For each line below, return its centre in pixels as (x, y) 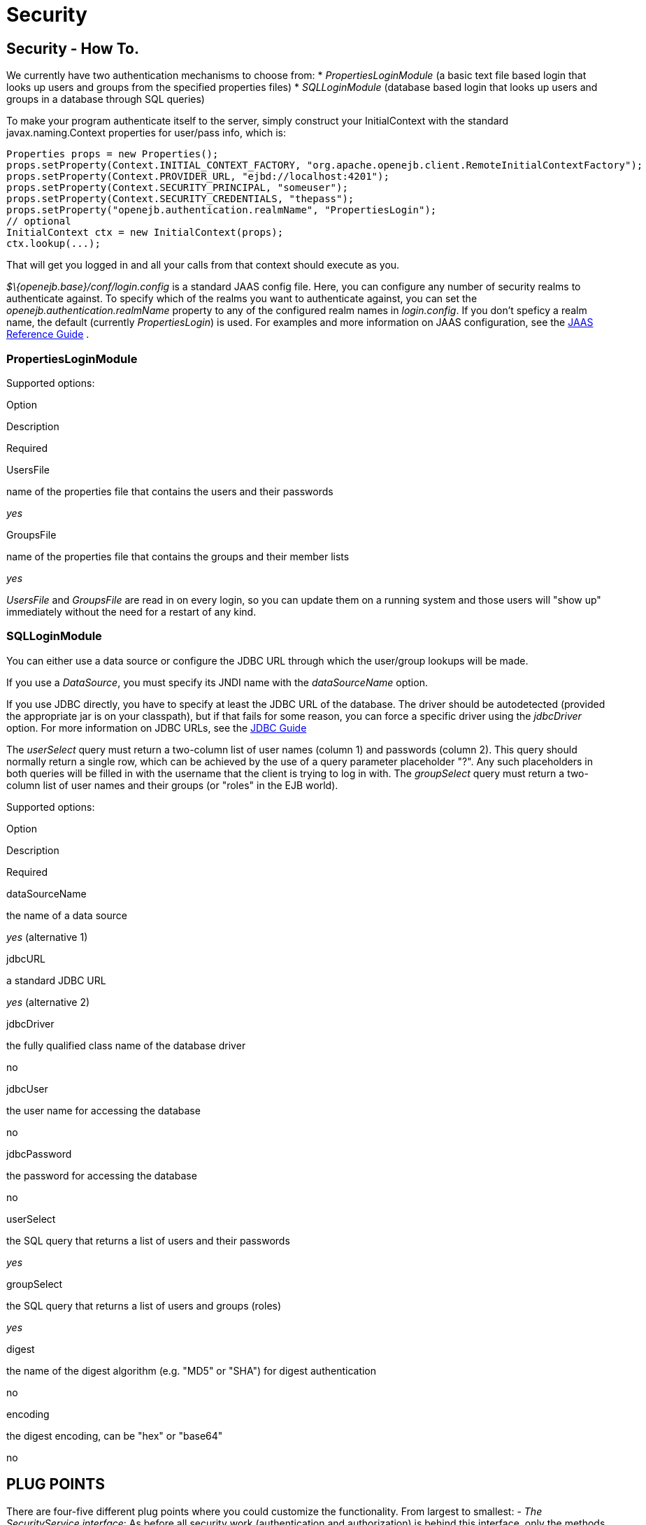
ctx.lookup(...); (53, 244)
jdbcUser (27, 1088)
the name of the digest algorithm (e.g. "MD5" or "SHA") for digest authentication (192, 1370)
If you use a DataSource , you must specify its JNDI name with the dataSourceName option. (217, 682)
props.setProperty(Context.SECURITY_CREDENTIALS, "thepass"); (180, 199)
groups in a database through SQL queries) (106, 99)
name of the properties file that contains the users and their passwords (170, 491)
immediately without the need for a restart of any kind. (131, 611)
